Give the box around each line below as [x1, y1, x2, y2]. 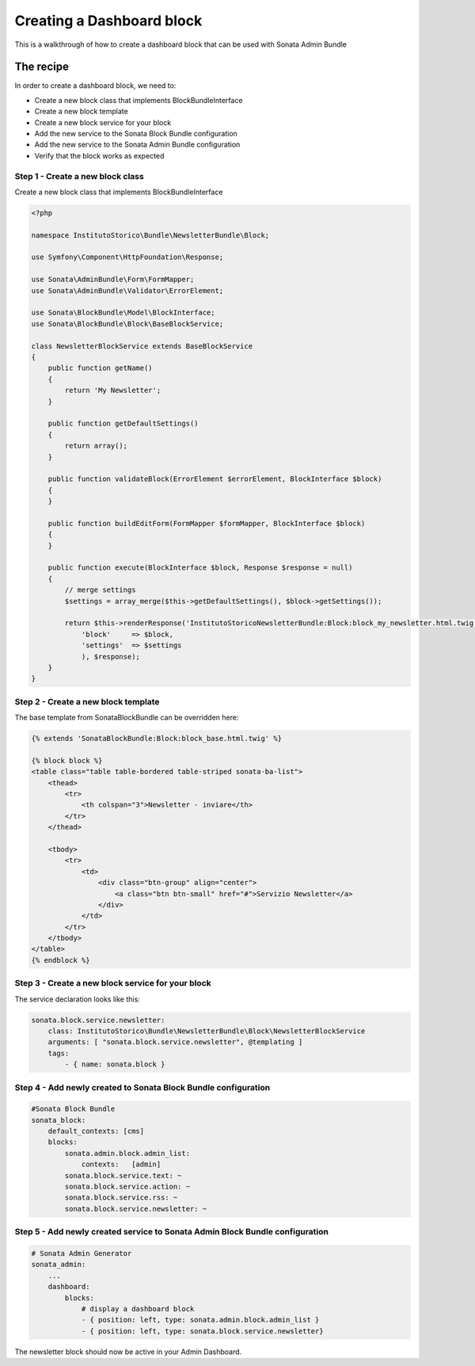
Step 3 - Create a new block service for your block [14, 978, 211, 989]
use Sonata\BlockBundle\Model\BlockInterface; [31, 308, 215, 317]
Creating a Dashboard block [14, 12, 203, 29]
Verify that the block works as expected [34, 151, 165, 160]
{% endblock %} [31, 956, 90, 964]
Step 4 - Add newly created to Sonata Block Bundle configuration [14, 1082, 271, 1093]
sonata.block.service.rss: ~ [64, 1193, 178, 1202]
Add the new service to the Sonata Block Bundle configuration [34, 129, 237, 139]
